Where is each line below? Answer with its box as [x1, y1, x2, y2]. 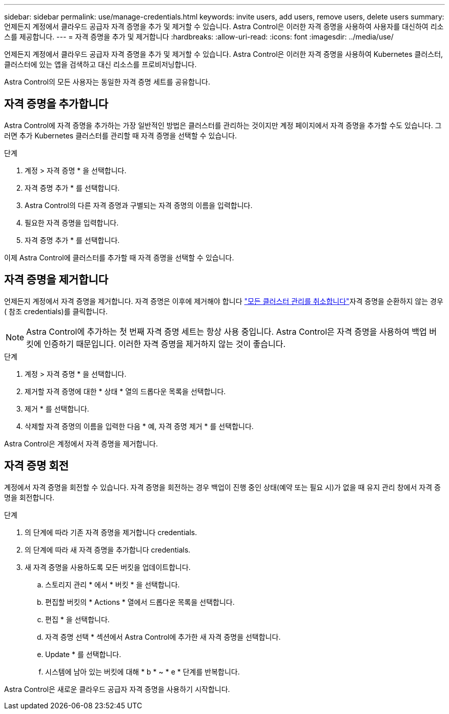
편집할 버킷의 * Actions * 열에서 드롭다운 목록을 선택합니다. [45, 597, 235, 606]
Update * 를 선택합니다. [45, 649, 121, 659]
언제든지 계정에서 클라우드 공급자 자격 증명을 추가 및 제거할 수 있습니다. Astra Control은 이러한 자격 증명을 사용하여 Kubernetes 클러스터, [4, 50, 443, 58]
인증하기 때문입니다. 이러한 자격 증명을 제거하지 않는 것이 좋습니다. [44, 338, 286, 349]
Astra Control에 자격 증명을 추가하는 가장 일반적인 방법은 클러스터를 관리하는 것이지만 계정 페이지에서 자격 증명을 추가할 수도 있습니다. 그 [4, 120, 442, 130]
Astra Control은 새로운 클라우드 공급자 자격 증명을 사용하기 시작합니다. [4, 684, 230, 693]
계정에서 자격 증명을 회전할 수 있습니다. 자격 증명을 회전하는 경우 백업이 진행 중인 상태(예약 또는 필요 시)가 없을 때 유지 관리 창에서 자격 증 [4, 482, 441, 492]
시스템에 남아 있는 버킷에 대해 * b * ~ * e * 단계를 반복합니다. [45, 667, 240, 676]
